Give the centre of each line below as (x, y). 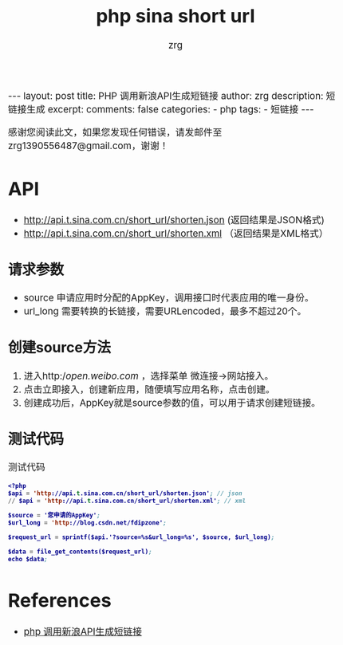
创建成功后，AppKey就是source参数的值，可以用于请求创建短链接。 (172, 403)
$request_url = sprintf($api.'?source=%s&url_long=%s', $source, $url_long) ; (142, 537)
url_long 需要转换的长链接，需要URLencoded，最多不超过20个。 (165, 312)
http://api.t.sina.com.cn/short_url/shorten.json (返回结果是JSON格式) (174, 220)
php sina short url (175, 16)
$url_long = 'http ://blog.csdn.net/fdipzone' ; (87, 523)
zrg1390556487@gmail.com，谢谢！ (89, 146)
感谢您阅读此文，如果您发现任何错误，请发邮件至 (115, 132)
